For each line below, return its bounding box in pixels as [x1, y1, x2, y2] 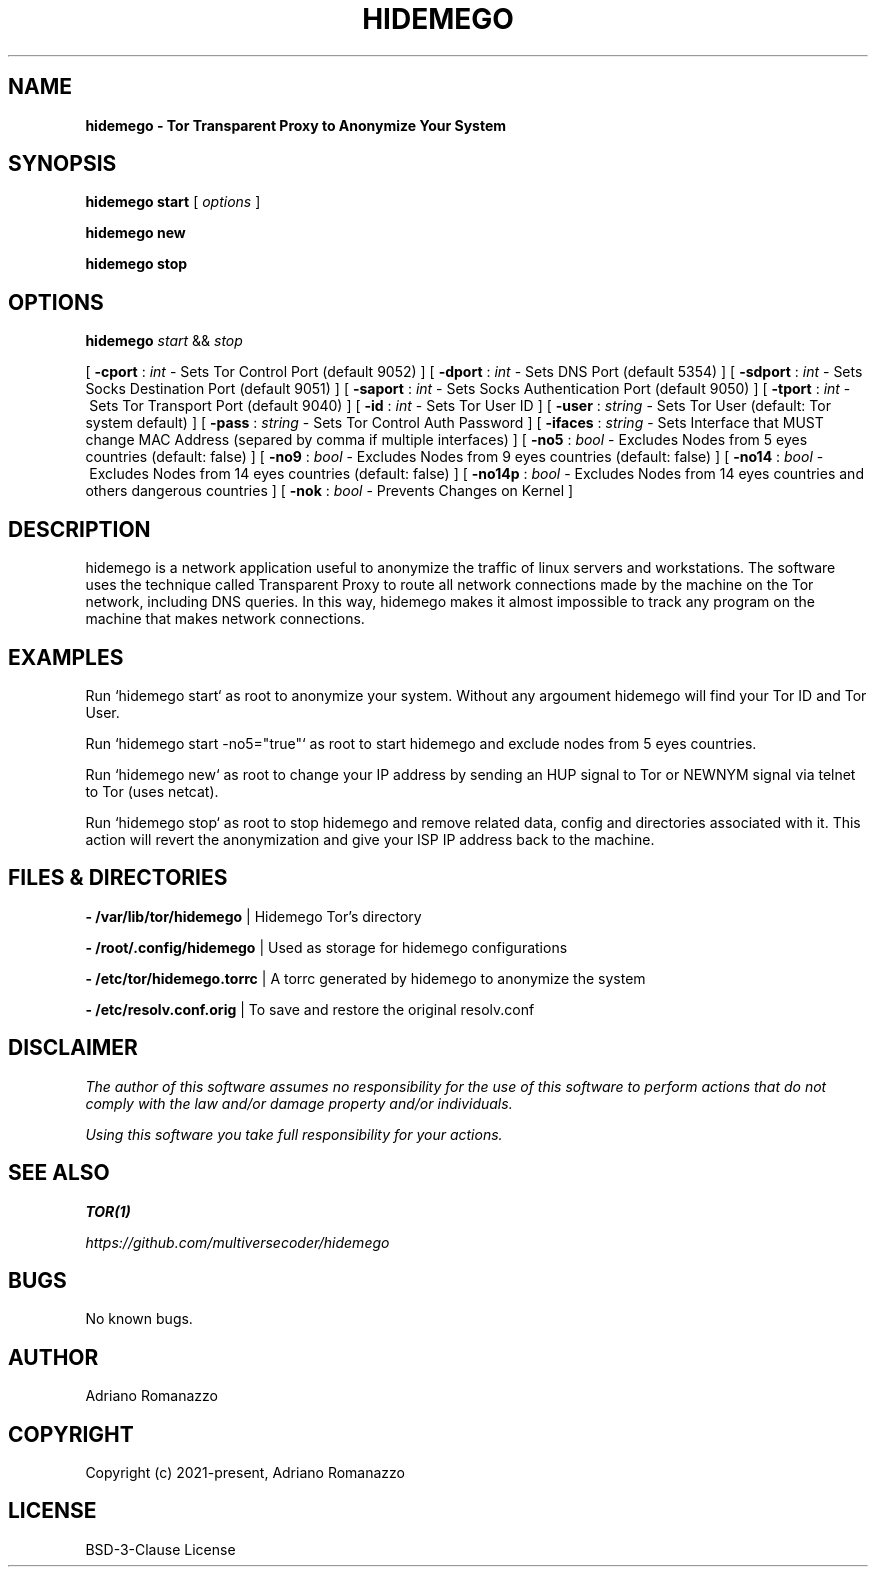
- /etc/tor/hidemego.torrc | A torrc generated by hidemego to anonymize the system [85, 969, 646, 987]
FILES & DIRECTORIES [8, 865, 228, 891]
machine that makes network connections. [85, 610, 365, 628]
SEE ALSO [8, 1160, 110, 1186]
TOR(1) [85, 1202, 131, 1220]
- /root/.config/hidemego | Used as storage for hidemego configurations [85, 938, 568, 956]
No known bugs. [85, 1310, 193, 1328]
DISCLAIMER [8, 1035, 138, 1061]
